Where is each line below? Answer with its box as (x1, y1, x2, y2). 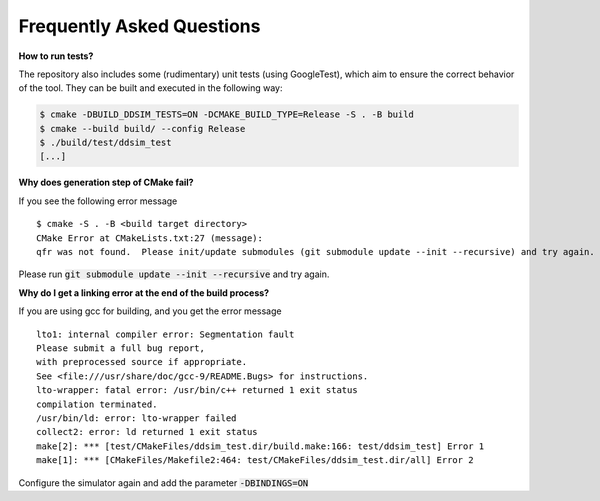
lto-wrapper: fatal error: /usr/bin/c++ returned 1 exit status (36, 385, 359, 396)
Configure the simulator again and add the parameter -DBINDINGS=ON (18, 476, 309, 489)
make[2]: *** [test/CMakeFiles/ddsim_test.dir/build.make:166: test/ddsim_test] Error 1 (36, 440, 485, 452)
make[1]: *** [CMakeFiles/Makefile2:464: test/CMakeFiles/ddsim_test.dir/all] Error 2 (36, 455, 474, 466)
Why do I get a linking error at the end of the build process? (18, 286, 270, 299)
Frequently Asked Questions (18, 15, 261, 37)
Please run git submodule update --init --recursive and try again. (18, 268, 330, 280)
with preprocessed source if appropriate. (36, 356, 248, 368)
